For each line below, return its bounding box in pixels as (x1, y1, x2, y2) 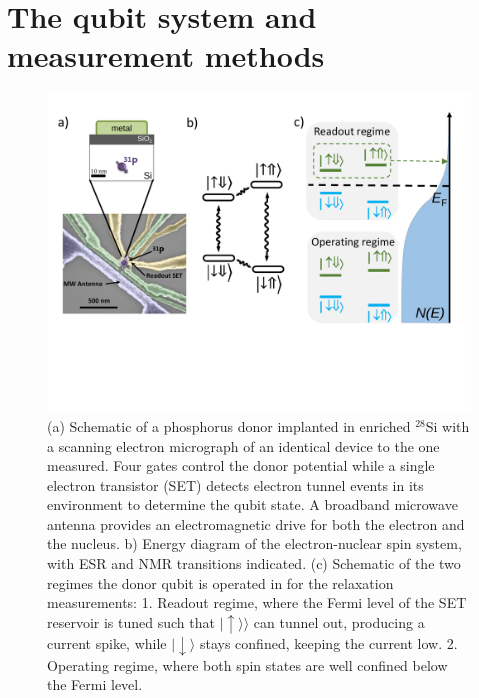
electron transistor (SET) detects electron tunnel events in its (47, 474, 424, 495)
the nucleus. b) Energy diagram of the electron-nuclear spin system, (47, 533, 462, 554)
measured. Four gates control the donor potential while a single (47, 455, 435, 476)
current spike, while (47, 633, 167, 654)
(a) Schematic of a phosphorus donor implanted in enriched (47, 415, 411, 436)
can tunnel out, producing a (253, 611, 425, 632)
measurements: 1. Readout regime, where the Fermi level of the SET (47, 592, 467, 613)
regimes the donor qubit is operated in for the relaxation (47, 572, 394, 593)
